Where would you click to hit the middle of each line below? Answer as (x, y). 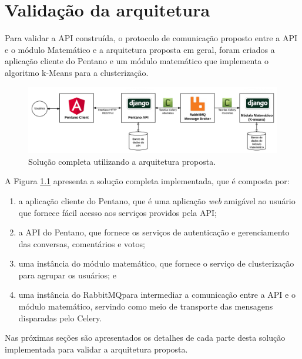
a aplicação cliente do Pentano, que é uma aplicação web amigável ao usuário (157, 200)
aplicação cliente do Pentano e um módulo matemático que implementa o (137, 61)
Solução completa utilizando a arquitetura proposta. (122, 161)
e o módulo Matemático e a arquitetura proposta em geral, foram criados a (140, 49)
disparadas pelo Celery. (60, 318)
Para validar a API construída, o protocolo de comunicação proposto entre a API (151, 38)
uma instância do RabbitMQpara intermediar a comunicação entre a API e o (157, 295)
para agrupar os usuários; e (67, 275)
